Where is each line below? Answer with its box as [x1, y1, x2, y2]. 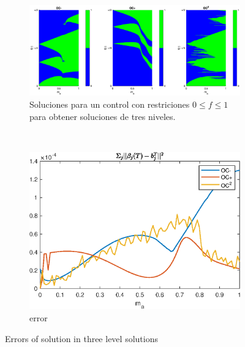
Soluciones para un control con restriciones [29, 98, 190, 111]
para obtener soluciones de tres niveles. [29, 110, 176, 122]
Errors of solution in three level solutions [5, 332, 158, 345]
